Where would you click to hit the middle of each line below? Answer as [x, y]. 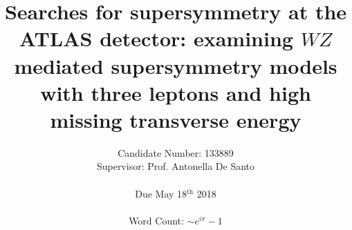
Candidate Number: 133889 [176, 152]
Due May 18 [161, 193]
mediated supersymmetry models [176, 65]
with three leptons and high [176, 92]
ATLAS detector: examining [156, 38]
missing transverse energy [176, 119]
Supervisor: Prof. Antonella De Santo [176, 166]
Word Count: [156, 220]
